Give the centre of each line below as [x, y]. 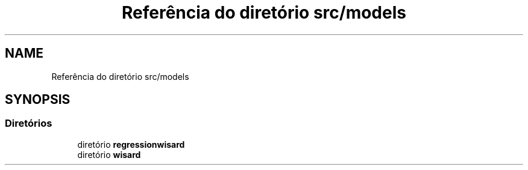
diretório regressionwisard [131, 144]
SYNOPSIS [38, 100]
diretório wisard [109, 154]
